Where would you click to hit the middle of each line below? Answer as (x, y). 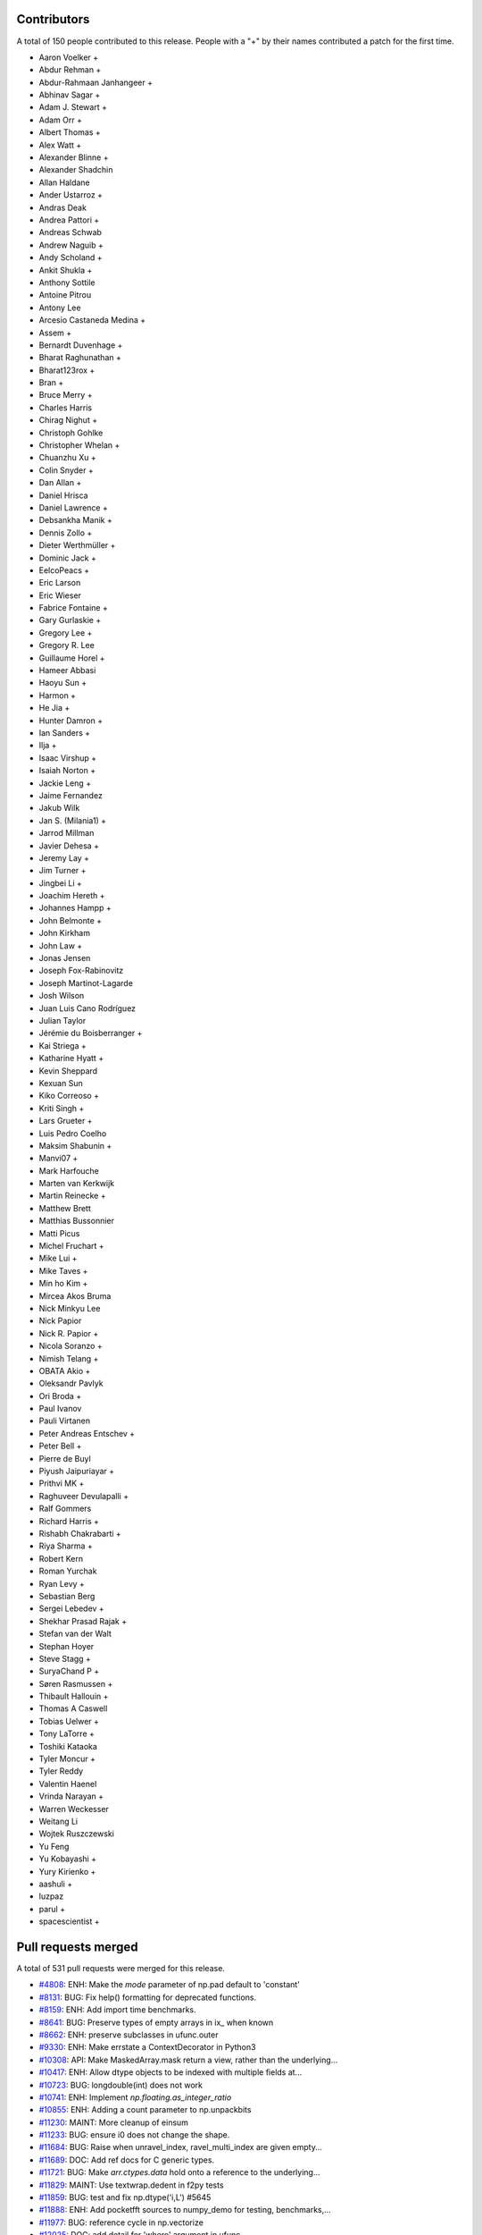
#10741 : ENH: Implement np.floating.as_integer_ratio (135, 2097)
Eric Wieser (60, 595)
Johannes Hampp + (75, 908)
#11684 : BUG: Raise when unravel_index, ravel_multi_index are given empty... (181, 2147)
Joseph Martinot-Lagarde (86, 983)
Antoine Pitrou (65, 295)
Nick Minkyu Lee (70, 1308)
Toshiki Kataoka (68, 1746)
